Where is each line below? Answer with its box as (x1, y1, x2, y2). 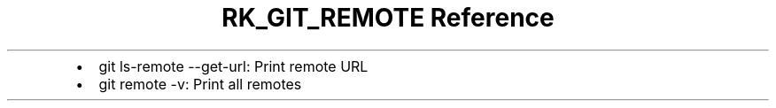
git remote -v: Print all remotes (98, 74, 302, 93)
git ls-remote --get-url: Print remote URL (98, 57, 369, 75)
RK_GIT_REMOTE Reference (221, 3, 555, 33)
